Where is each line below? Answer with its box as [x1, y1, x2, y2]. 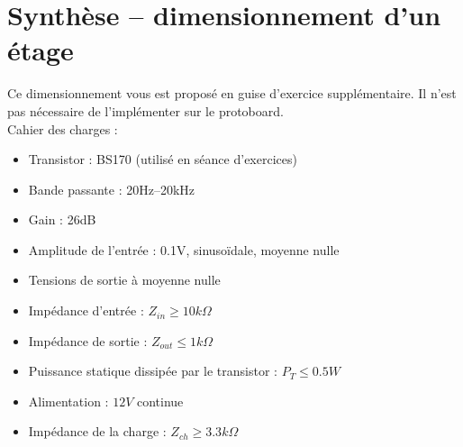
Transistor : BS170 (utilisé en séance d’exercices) [28, 150, 297, 169]
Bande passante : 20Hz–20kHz [28, 179, 195, 198]
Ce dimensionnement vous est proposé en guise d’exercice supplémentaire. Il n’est [7, 84, 457, 103]
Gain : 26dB [28, 210, 96, 229]
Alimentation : [28, 391, 109, 410]
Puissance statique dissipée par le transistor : [28, 361, 277, 380]
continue [136, 391, 184, 410]
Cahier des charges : [7, 119, 118, 138]
